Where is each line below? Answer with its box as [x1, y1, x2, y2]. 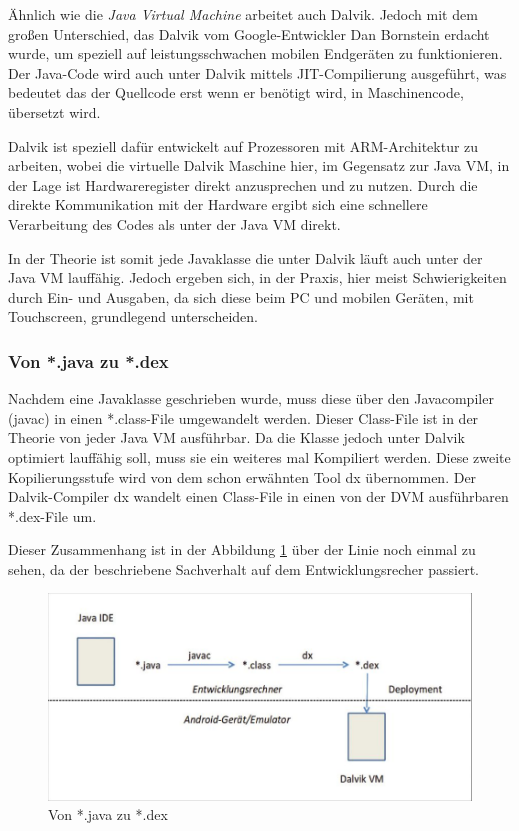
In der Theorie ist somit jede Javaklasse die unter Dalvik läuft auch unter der [8, 247, 483, 268]
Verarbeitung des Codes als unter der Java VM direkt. [8, 213, 341, 234]
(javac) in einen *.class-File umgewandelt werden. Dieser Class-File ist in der [8, 407, 479, 428]
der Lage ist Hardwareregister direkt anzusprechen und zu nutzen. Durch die [8, 174, 478, 195]
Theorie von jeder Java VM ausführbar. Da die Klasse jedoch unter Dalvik [8, 427, 465, 448]
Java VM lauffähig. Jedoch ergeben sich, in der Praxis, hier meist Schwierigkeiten [8, 267, 507, 288]
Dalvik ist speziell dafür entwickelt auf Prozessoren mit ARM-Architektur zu [8, 135, 479, 156]
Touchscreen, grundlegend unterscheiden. [8, 306, 258, 327]
